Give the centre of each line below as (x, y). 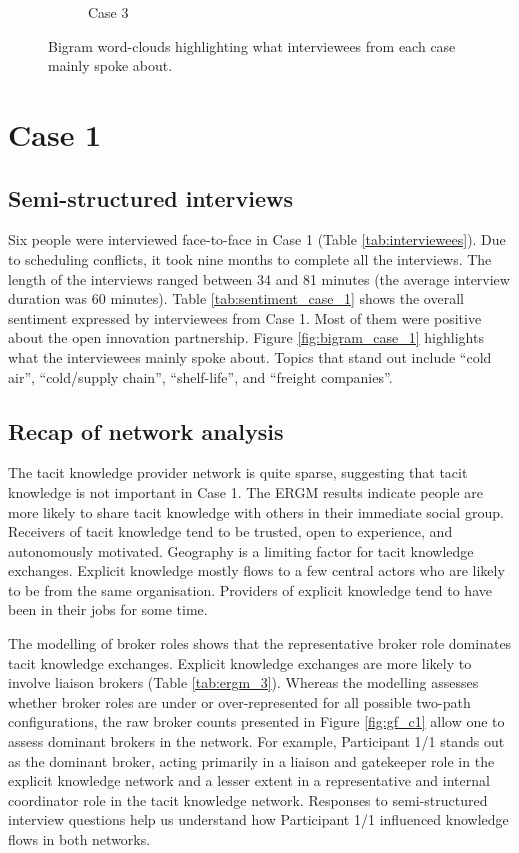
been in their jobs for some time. (108, 609)
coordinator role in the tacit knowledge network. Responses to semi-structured (248, 799)
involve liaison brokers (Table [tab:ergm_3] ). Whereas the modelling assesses (243, 682)
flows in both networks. (79, 839)
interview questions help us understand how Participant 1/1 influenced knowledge (258, 819)
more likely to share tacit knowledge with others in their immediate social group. (256, 511)
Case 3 (108, 12)
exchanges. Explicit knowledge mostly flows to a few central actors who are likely (256, 570)
